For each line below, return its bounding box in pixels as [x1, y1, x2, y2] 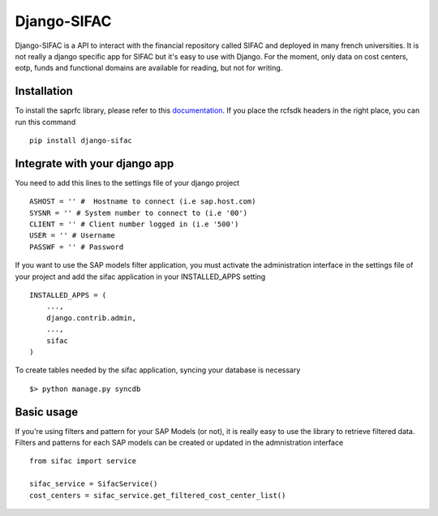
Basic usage [15, 405, 79, 419]
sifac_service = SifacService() [29, 479, 158, 488]
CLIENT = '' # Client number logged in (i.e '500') [29, 220, 239, 229]
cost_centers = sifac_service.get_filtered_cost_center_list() [29, 491, 286, 500]
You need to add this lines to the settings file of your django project [15, 178, 240, 187]
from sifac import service [29, 457, 137, 466]
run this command [15, 117, 76, 127]
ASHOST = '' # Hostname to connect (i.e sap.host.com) [29, 197, 256, 206]
